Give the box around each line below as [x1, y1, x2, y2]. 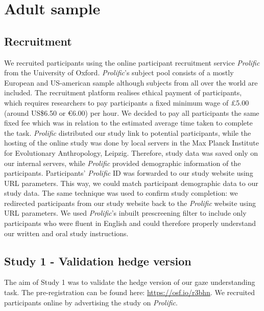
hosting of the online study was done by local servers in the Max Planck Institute [4, 137, 259, 148]
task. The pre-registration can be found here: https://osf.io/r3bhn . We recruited [4, 287, 255, 298]
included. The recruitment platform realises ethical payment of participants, [4, 87, 242, 98]
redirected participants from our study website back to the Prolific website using [4, 197, 256, 208]
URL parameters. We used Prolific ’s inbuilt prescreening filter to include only [4, 208, 247, 218]
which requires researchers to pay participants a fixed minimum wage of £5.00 [4, 97, 249, 108]
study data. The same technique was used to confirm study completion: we [4, 188, 238, 198]
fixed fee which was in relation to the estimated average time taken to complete [4, 117, 253, 128]
